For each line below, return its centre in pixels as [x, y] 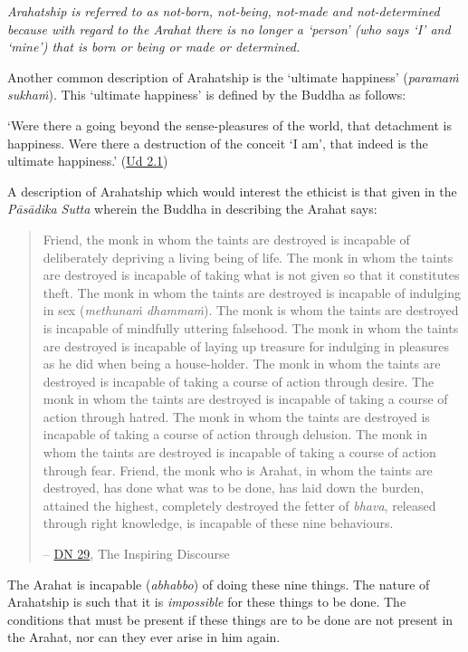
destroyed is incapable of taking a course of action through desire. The [239, 381]
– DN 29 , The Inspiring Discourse [136, 554]
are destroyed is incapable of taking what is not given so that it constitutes [251, 275]
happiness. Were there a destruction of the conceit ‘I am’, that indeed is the [218, 143]
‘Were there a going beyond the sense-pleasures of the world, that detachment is [229, 125]
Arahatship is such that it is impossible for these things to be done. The [207, 602]
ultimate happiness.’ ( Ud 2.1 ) [88, 161]
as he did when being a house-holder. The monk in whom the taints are [242, 364]
